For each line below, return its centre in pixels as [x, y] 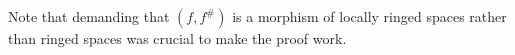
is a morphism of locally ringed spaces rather [369, 16]
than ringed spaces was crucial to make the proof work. [177, 38]
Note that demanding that [89, 16]
